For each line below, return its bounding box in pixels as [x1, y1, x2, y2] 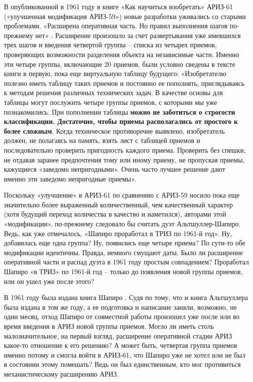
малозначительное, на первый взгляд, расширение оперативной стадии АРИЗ [4, 330, 232, 341]
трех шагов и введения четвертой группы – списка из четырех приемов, [4, 40, 217, 50]
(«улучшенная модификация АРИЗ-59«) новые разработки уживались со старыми [4, 11, 246, 21]
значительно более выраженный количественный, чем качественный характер [4, 199, 233, 209]
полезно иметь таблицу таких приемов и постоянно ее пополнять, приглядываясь [4, 78, 245, 88]
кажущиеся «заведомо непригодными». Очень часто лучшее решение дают [4, 164, 225, 174]
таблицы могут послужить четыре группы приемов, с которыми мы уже [4, 97, 217, 107]
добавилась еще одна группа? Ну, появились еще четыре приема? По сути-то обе [4, 238, 245, 248]
